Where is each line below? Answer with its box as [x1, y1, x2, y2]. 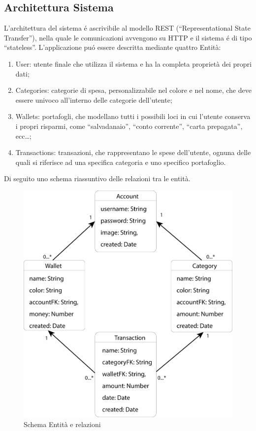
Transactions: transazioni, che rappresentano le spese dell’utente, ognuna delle [15, 147, 251, 157]
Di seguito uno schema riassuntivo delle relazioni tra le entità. [4, 173, 191, 184]
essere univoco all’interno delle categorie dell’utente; [15, 94, 172, 105]
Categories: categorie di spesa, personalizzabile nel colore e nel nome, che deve [15, 85, 252, 95]
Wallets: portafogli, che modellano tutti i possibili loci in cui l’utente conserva [15, 111, 251, 121]
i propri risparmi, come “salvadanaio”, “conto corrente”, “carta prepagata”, [15, 120, 243, 131]
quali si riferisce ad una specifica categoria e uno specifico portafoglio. [15, 157, 226, 167]
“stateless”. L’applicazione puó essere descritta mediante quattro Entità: [4, 42, 221, 52]
